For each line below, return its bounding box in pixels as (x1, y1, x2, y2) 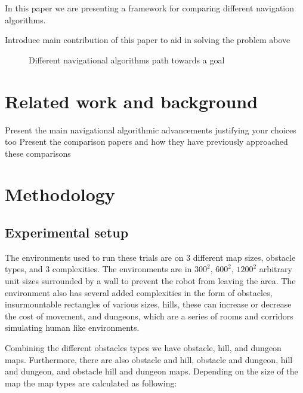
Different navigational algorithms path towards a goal (29, 53, 225, 66)
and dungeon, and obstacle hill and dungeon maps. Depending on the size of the (5, 365, 298, 377)
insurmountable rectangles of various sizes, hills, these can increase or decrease (5, 298, 292, 310)
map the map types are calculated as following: (5, 376, 177, 389)
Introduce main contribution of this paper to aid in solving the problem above (5, 33, 290, 46)
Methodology (5, 182, 115, 206)
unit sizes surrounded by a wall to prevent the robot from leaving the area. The (5, 275, 296, 287)
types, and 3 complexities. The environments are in (5, 263, 192, 275)
